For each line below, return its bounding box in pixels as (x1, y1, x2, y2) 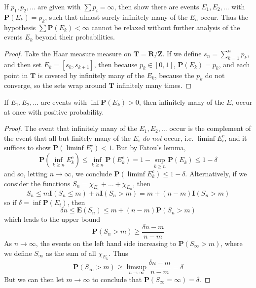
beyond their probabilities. (35, 32, 115, 42)
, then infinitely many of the (139, 96, 224, 107)
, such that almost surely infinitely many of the (45, 11, 188, 22)
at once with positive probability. (4, 106, 104, 117)
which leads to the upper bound (4, 214, 100, 224)
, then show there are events (114, 1, 199, 11)
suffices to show (4, 142, 51, 153)
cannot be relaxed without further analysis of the (91, 22, 240, 32)
